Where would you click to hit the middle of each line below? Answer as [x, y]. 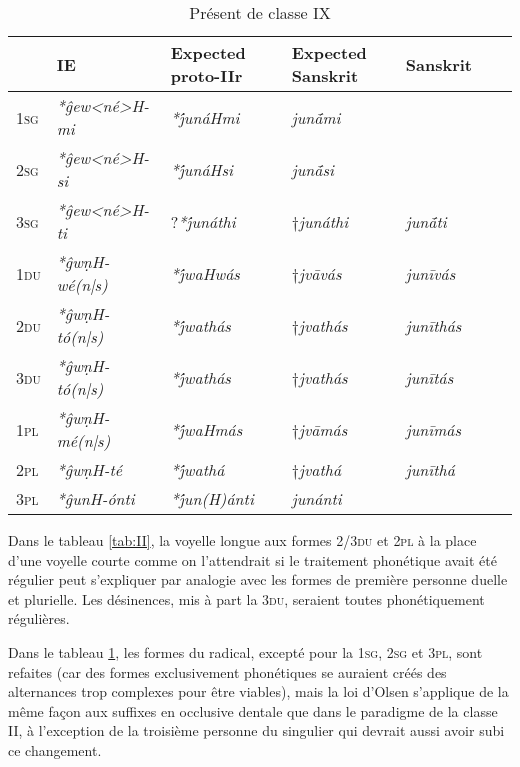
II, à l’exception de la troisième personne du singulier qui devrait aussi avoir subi [256, 730]
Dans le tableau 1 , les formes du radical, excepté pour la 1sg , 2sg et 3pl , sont [245, 651]
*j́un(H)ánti [212, 498]
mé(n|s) [83, 440]
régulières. [39, 618]
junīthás [433, 325]
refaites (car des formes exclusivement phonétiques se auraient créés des [227, 671]
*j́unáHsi [201, 169]
